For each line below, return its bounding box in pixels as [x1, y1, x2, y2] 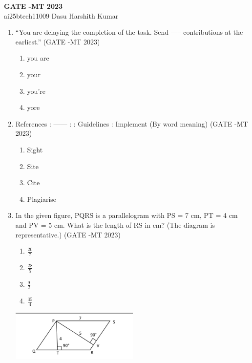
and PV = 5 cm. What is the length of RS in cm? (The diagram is [15, 219, 215, 230]
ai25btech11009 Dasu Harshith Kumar [4, 10, 119, 21]
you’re [27, 85, 45, 96]
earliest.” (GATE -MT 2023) [15, 36, 100, 46]
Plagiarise [27, 193, 57, 204]
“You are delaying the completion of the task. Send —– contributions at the [15, 27, 243, 37]
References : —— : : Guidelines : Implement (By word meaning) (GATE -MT [15, 118, 248, 128]
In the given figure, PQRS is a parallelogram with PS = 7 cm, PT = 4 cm [15, 210, 238, 220]
